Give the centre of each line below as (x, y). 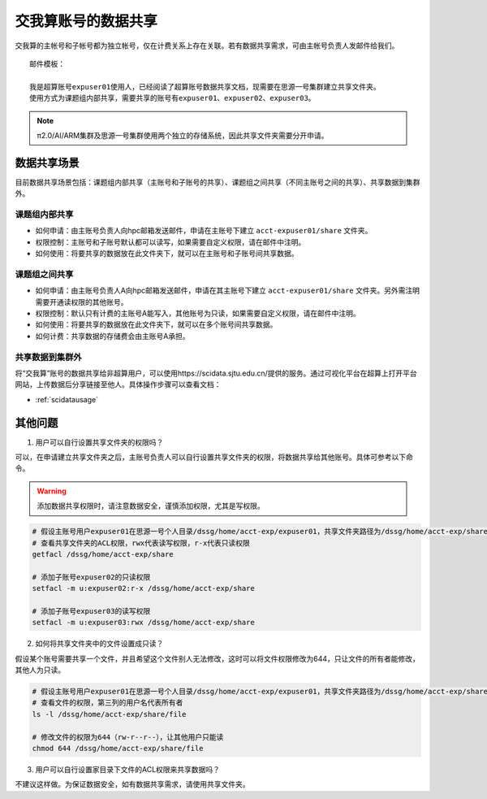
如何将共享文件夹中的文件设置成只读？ (99, 644)
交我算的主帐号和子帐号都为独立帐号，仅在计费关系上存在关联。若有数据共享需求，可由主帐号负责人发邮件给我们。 (207, 46)
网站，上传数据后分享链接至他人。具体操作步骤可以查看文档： (118, 384)
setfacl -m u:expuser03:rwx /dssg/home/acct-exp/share (143, 623)
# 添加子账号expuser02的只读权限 (91, 577)
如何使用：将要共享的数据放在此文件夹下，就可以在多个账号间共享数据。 (156, 324)
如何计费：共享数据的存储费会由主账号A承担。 (112, 336)
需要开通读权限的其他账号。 (82, 302)
